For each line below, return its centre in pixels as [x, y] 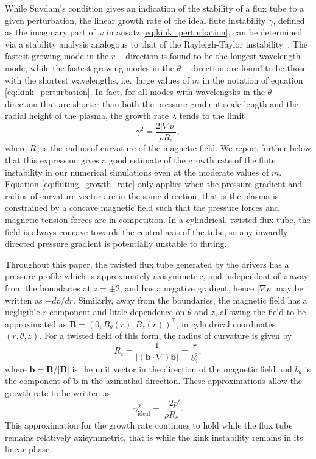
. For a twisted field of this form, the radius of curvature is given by [166, 336]
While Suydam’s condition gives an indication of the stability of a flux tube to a [155, 8]
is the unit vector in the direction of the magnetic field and [182, 368]
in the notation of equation [253, 80]
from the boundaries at [48, 287]
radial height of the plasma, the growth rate [87, 116]
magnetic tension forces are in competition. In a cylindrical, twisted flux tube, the [158, 220]
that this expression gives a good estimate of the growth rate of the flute [140, 160]
